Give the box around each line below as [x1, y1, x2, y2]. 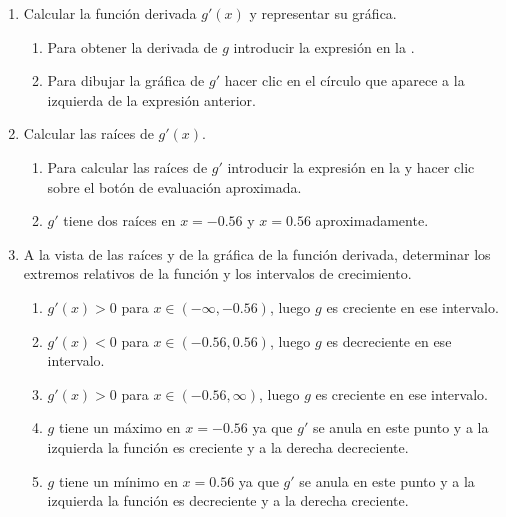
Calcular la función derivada [23, 3, 197, 23]
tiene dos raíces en [63, 210, 176, 231]
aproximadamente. [315, 210, 429, 231]
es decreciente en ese [326, 330, 452, 351]
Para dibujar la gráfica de [47, 70, 205, 91]
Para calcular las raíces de [47, 156, 208, 177]
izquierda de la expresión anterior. [47, 89, 256, 110]
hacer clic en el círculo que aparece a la [224, 70, 465, 91]
